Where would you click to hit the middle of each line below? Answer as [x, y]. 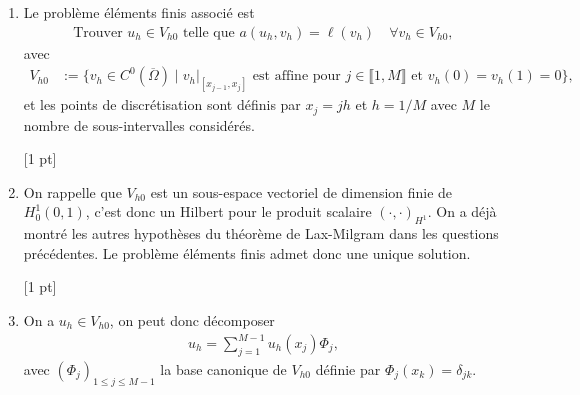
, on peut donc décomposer [192, 319]
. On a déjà [462, 211]
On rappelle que [72, 191]
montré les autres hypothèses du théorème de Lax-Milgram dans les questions [261, 233]
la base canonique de [223, 368]
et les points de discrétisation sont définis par [162, 104]
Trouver [98, 32]
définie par [348, 368]
